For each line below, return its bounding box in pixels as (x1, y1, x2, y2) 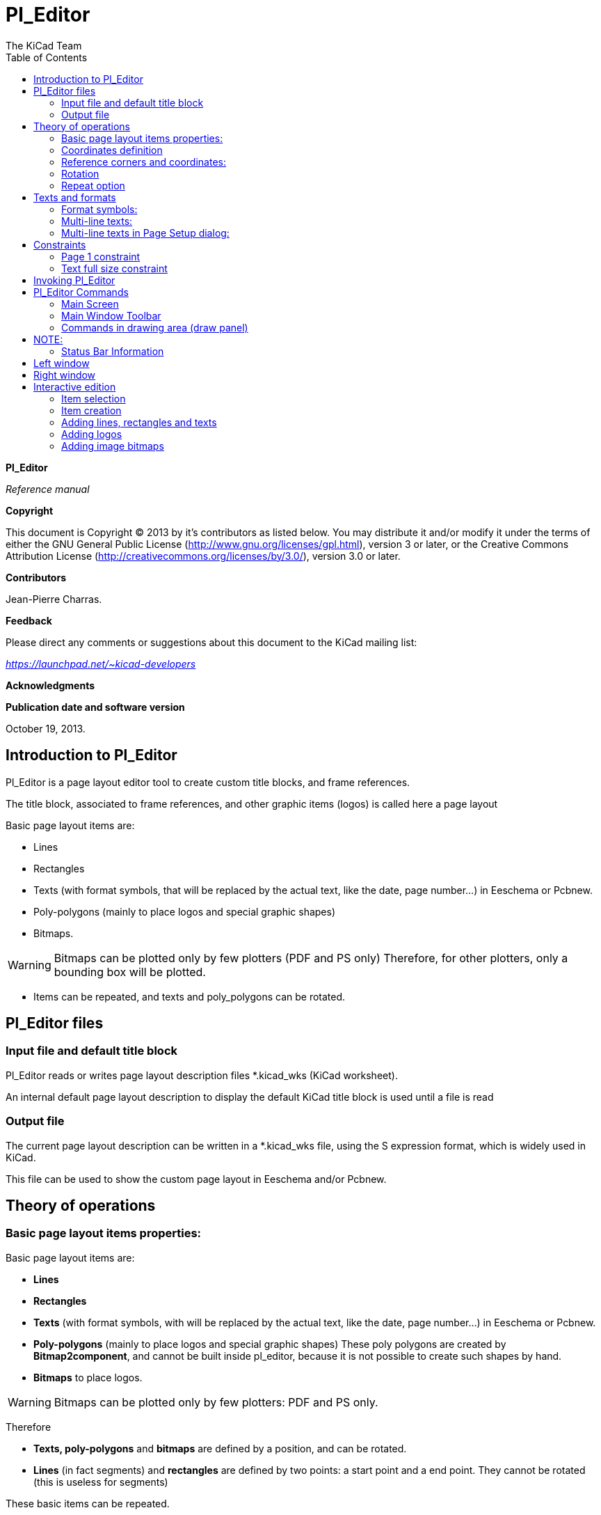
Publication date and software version (6, 700, 185, 713)
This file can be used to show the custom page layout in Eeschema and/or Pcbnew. (6, 1172, 387, 1185)
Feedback (6, 614, 52, 627)
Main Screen (61, 297, 119, 310)
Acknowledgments (6, 679, 95, 691)
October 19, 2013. (6, 722, 86, 735)
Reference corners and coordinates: (61, 155, 226, 168)
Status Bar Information (61, 345, 164, 357)
